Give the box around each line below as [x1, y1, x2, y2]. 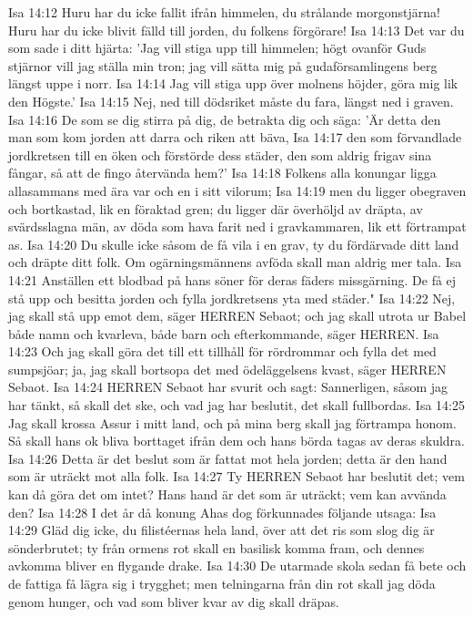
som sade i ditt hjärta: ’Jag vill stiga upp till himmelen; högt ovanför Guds [8, 38, 427, 57]
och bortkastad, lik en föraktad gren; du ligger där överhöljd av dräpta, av [8, 199, 423, 218]
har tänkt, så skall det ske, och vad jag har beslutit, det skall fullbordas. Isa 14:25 [8, 396, 465, 415]
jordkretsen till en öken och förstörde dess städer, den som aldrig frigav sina [8, 145, 432, 164]
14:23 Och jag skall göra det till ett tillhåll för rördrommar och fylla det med [8, 342, 437, 361]
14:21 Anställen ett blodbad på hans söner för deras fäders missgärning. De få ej [8, 270, 457, 289]
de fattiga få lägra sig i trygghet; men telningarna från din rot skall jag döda [8, 574, 436, 592]
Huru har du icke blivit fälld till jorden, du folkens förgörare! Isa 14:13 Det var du [8, 20, 465, 39]
